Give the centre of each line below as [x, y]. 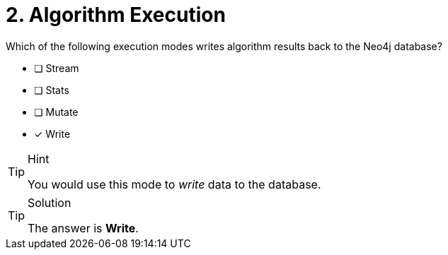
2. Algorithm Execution [116, 15]
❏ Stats [52, 90]
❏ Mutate [56, 112]
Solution [50, 202]
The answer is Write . [83, 228]
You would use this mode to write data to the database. [174, 184]
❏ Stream [57, 68]
